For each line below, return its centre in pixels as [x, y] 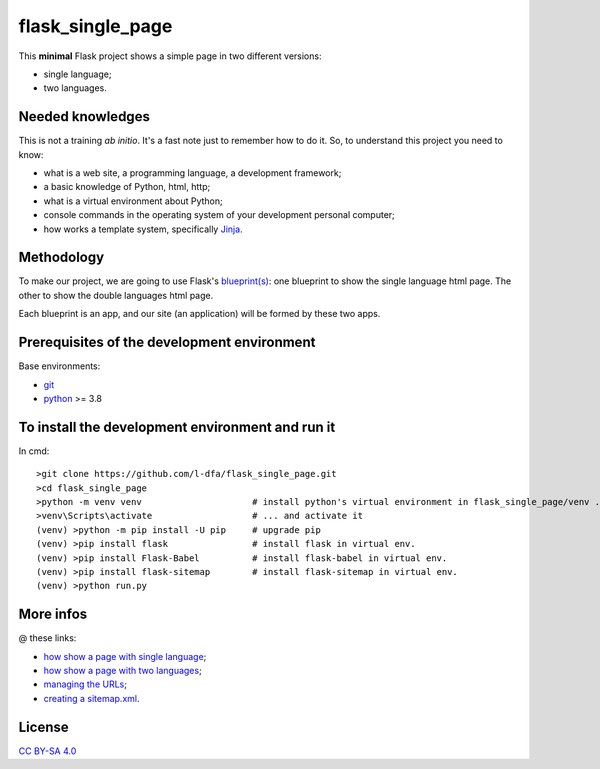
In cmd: [34, 451]
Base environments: [59, 366]
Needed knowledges [84, 116]
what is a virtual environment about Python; [133, 201]
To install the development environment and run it [177, 426]
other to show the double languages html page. [116, 295]
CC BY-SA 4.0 [47, 751]
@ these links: [47, 638]
